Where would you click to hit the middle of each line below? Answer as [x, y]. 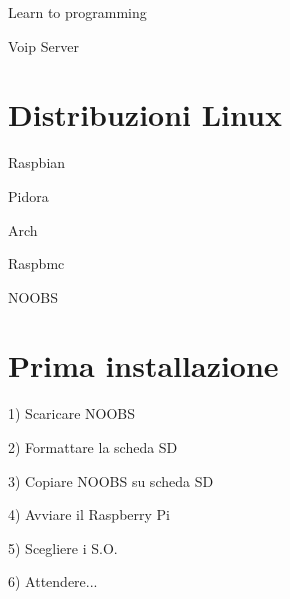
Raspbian [37, 162]
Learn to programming [77, 12]
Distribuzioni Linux [145, 114]
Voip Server [43, 45]
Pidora [28, 195]
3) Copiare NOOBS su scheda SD [111, 480]
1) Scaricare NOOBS [72, 413]
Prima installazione [143, 365]
